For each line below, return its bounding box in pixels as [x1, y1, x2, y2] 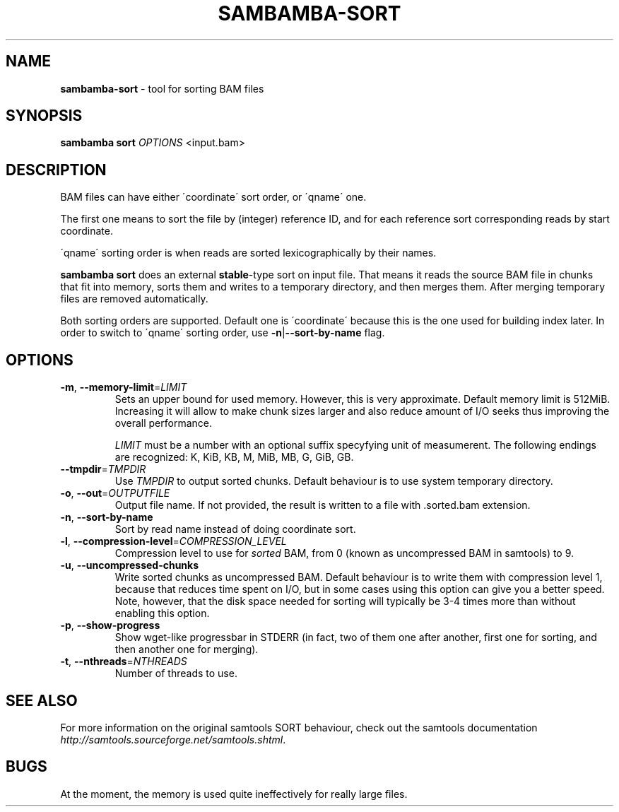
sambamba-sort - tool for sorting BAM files [60, 82, 264, 95]
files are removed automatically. [60, 293, 208, 305]
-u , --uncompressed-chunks [60, 559, 199, 572]
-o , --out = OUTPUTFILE [60, 487, 170, 500]
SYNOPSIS [6, 107, 83, 125]
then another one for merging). [114, 643, 259, 656]
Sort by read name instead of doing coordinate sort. [114, 523, 356, 536]
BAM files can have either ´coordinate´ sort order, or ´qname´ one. [60, 191, 367, 204]
